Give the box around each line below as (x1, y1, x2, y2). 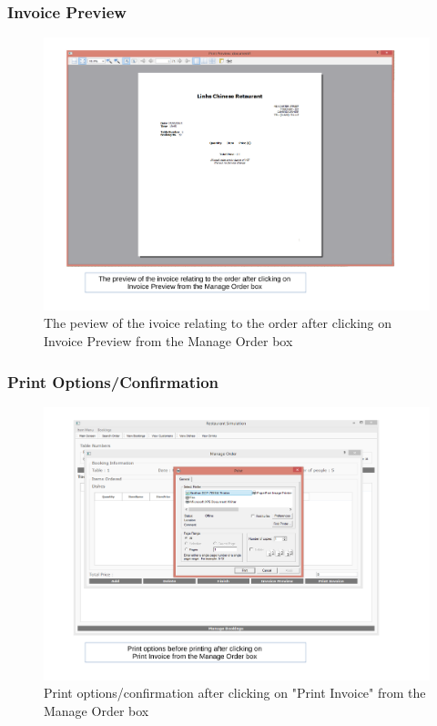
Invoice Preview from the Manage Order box (44, 332, 293, 351)
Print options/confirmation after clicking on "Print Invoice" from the (44, 683, 426, 702)
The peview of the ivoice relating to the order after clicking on (44, 313, 392, 332)
